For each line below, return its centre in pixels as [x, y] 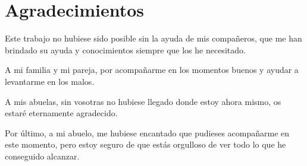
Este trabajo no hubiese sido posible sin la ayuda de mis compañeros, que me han [153, 38]
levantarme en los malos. [50, 81]
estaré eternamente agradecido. [61, 113]
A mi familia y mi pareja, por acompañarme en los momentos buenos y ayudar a [152, 70]
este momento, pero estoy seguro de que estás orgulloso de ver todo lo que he [145, 144]
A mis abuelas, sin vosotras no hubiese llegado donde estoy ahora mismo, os [143, 101]
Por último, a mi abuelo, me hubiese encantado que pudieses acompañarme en [147, 133]
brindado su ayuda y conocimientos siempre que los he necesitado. [125, 50]
